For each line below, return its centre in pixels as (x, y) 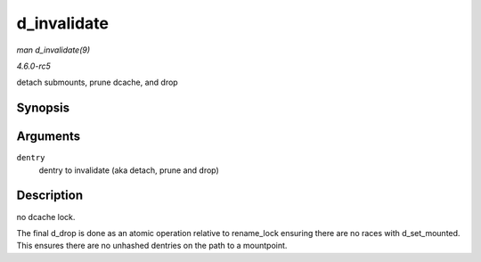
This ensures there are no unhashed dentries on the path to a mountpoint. (152, 246)
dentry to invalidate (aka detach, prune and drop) (129, 170)
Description (50, 196)
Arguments (49, 137)
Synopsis (43, 108)
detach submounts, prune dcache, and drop (97, 82)
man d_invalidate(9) (53, 50)
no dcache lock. (46, 217)
